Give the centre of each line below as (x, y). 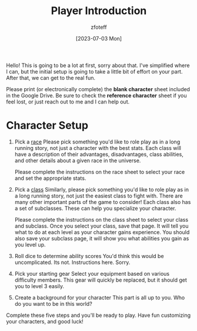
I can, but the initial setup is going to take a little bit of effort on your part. (94, 71)
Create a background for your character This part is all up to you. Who (100, 297)
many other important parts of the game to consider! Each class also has (103, 202)
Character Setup (47, 126)
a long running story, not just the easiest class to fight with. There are (99, 196)
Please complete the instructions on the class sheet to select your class (101, 219)
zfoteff (99, 27)
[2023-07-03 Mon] (99, 38)
